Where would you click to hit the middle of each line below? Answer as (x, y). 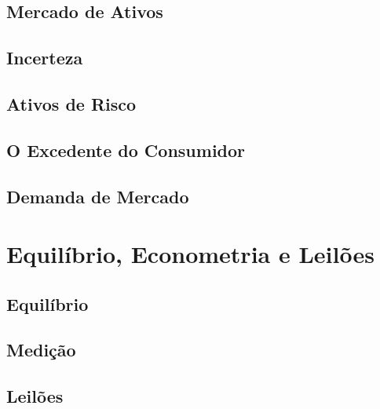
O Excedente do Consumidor (126, 150)
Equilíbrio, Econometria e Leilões (190, 254)
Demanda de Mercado (98, 196)
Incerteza (45, 58)
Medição (41, 350)
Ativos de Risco (71, 103)
